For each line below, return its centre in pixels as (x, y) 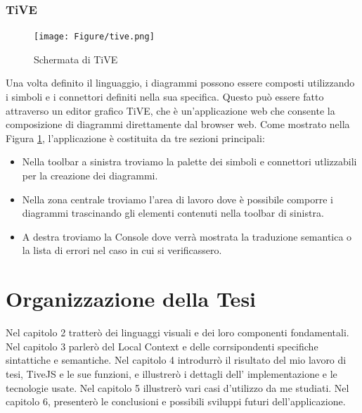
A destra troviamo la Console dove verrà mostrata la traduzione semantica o (187, 236)
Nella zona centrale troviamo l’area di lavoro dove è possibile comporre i (177, 199)
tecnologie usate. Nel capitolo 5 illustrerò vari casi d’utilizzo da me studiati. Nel (177, 387)
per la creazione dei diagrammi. (90, 176)
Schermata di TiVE (76, 59)
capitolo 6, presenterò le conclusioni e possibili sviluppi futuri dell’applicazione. (176, 401)
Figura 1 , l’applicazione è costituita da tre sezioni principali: (135, 138)
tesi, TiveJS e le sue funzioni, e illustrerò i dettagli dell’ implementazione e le (172, 373)
